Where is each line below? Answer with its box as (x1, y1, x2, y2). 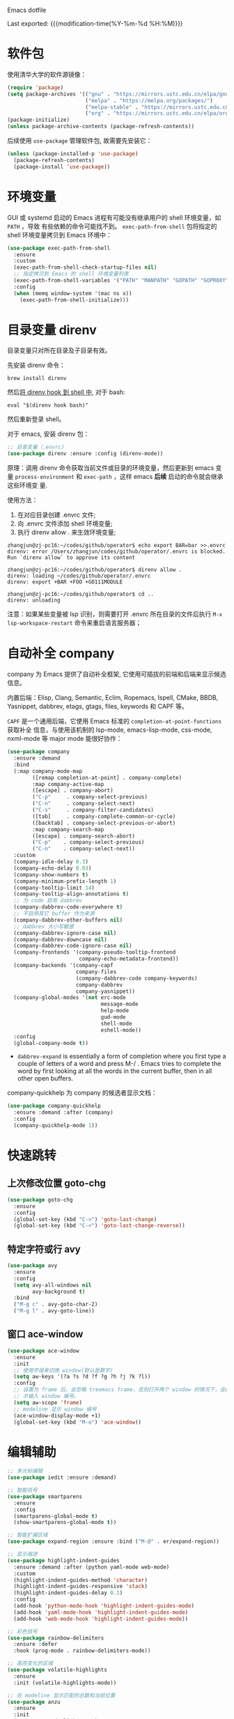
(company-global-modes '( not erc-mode (13, 994, 127, 1001)
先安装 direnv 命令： (7, 361, 65, 370)
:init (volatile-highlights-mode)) (13, 1679, 117, 1686)
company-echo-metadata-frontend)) (79, 955, 179, 963)
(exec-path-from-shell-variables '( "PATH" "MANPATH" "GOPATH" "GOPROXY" (13, 277, 229, 284)
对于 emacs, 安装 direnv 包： (7, 430, 90, 438)
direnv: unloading (7, 597, 61, 604)
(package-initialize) (7, 116, 70, 124)
